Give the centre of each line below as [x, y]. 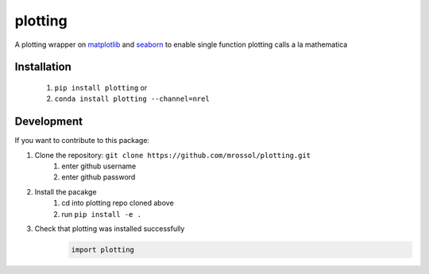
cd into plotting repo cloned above [118, 203]
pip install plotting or [101, 87]
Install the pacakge [66, 191]
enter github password [99, 177]
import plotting [103, 249]
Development [49, 122]
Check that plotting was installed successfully [110, 228]
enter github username [99, 166]
